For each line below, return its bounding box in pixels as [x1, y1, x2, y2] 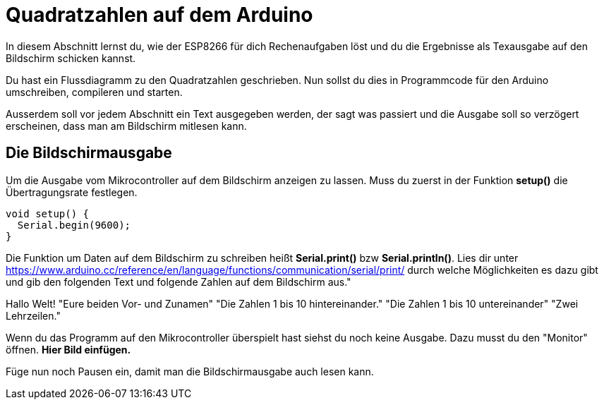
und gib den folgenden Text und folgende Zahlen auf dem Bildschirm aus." [6, 275, 351, 288]
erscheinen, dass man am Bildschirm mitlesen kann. [6, 119, 247, 132]
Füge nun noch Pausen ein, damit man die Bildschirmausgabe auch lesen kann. [6, 365, 374, 377]
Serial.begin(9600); [17, 219, 131, 231]
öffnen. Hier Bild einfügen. [6, 343, 131, 356]
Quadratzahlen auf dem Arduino [6, 3, 313, 27]
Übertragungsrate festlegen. [6, 186, 138, 198]
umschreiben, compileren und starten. [6, 85, 183, 98]
